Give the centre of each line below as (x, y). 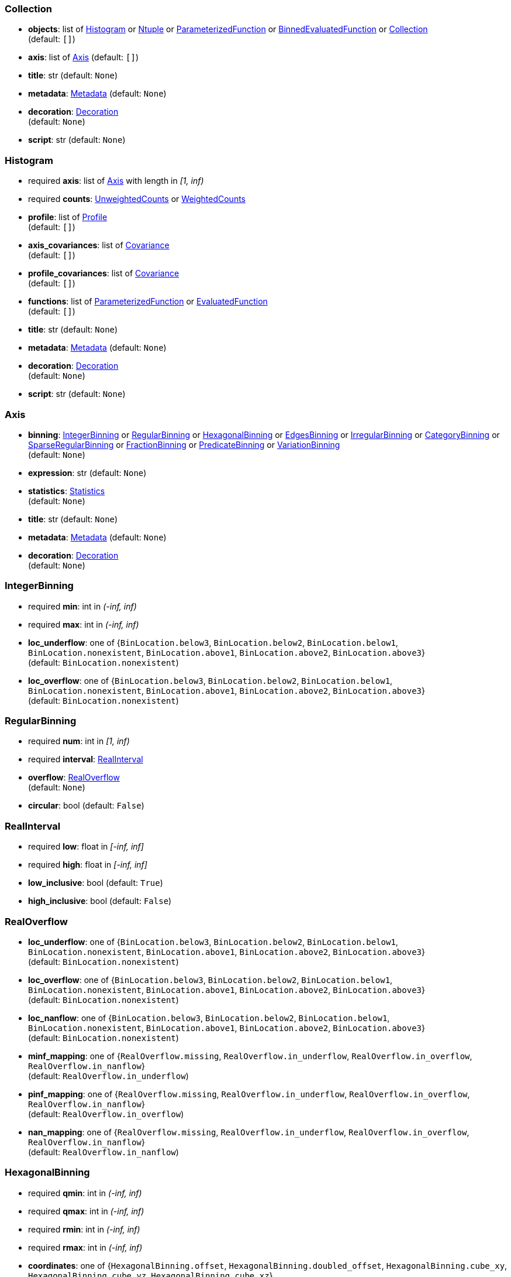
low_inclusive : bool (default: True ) (96, 883)
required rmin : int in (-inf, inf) (84, 1229)
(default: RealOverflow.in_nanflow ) (103, 1152)
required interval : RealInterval (86, 759)
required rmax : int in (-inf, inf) (85, 1247)
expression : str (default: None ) (87, 473)
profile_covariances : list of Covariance (104, 273)
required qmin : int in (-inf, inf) (85, 1193)
